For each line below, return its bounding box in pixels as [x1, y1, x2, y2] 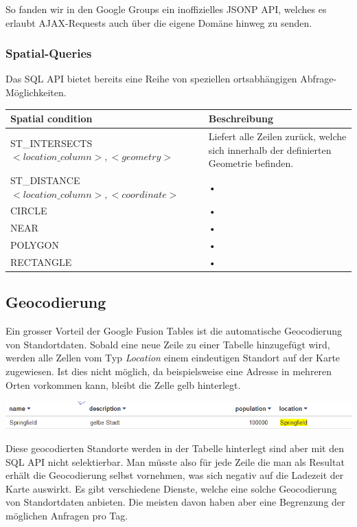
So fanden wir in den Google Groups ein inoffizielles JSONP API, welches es [5, 2, 327, 16]
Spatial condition [10, 111, 93, 126]
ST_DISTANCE [10, 172, 80, 187]
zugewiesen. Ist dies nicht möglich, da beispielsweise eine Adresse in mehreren [5, 364, 332, 379]
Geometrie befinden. [208, 156, 294, 170]
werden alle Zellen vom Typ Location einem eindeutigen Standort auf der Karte [5, 350, 341, 365]
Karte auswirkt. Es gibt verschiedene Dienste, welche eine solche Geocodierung [5, 481, 337, 495]
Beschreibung [208, 111, 273, 126]
